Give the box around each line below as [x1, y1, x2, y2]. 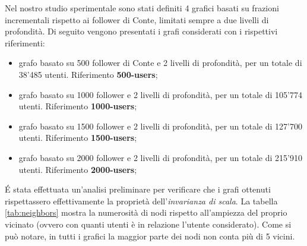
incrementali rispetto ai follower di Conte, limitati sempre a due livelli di [5, 13, 269, 26]
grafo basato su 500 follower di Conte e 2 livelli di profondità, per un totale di [18, 56, 302, 69]
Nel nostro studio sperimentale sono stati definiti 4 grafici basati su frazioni [5, 2, 279, 14]
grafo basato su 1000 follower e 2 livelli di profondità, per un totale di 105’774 [18, 88, 302, 100]
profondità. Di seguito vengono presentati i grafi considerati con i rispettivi [5, 25, 278, 37]
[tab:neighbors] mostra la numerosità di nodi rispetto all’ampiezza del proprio [5, 206, 287, 219]
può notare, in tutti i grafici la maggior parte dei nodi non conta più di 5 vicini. [5, 229, 295, 242]
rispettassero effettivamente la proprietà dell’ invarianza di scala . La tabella [5, 194, 278, 207]
